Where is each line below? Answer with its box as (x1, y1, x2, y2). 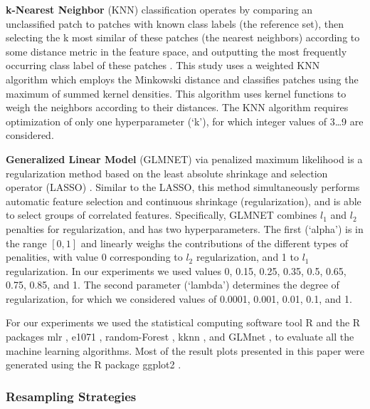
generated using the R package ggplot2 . (6, 357, 181, 372)
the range (6, 235, 47, 250)
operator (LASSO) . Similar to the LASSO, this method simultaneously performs (6, 180, 360, 195)
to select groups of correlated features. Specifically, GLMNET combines (6, 207, 317, 222)
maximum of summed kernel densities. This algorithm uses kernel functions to (6, 86, 347, 100)
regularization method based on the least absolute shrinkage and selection (6, 165, 328, 180)
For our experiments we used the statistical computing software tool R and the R (6, 315, 361, 330)
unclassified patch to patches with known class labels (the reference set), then (6, 16, 344, 31)
